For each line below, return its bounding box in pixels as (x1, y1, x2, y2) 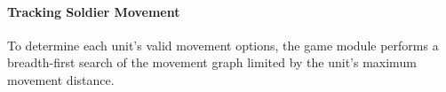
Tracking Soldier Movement (7, 2, 180, 20)
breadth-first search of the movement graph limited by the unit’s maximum (7, 53, 417, 72)
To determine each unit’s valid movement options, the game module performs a (7, 35, 439, 54)
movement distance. (7, 70, 115, 88)
